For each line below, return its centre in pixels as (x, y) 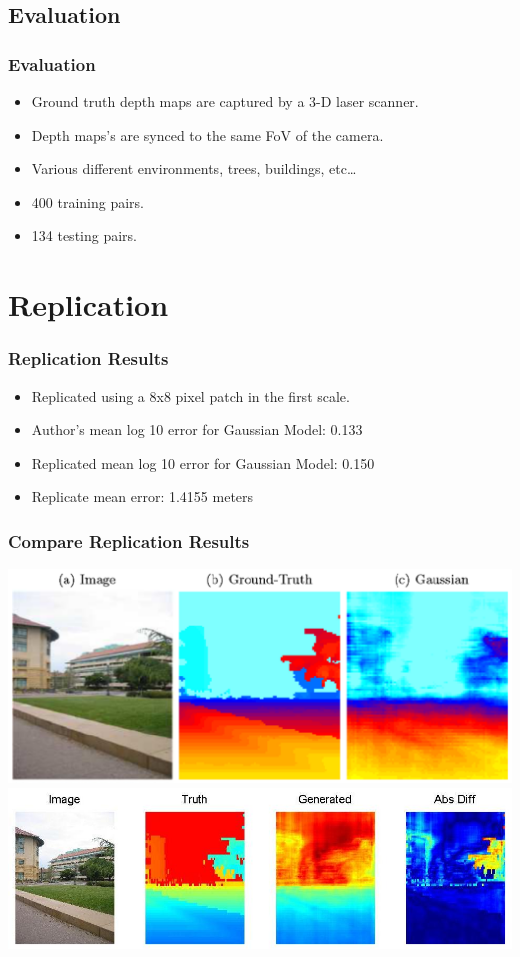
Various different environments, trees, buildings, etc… (194, 168)
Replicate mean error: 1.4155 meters (142, 496)
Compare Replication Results (129, 540)
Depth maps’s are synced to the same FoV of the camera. (207, 134)
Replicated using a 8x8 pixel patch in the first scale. (190, 395)
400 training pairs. (87, 201)
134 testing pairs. (84, 235)
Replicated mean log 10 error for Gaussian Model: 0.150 (203, 462)
